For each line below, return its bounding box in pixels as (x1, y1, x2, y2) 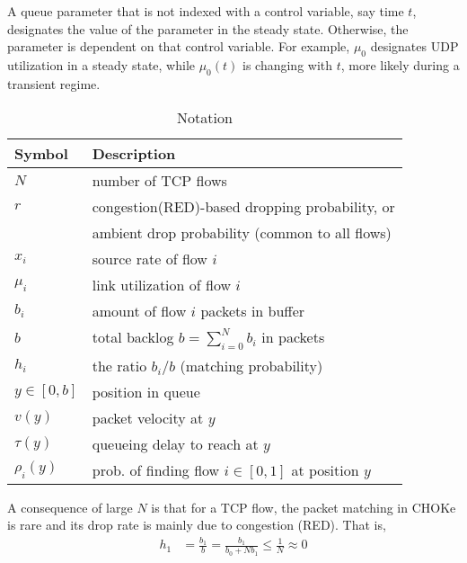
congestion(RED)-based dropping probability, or (92, 196, 395, 218)
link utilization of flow (92, 274, 232, 296)
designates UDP (370, 37, 459, 56)
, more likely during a (340, 55, 460, 74)
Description (92, 143, 176, 165)
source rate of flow (92, 248, 207, 270)
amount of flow (92, 300, 187, 322)
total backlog (92, 326, 174, 348)
